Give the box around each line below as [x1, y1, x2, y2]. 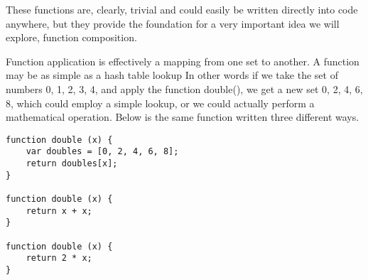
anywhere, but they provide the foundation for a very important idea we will [6, 16, 340, 31]
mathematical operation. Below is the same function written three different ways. [6, 109, 359, 124]
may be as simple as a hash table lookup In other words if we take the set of [6, 68, 338, 82]
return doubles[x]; [26, 158, 118, 169]
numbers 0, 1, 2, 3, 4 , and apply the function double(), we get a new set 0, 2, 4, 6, [6, 81, 363, 96]
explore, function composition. [6, 30, 137, 45]
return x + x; [26, 205, 92, 216]
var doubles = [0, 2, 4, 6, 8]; [26, 146, 179, 157]
